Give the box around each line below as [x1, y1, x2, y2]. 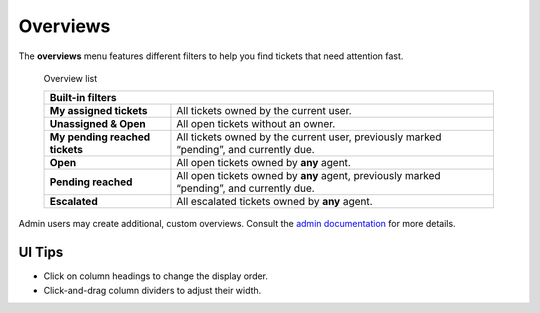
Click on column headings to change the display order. [43, 270, 269, 282]
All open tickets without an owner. [176, 117, 336, 131]
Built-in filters [49, 91, 117, 105]
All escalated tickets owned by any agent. [176, 195, 374, 209]
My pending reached [49, 130, 151, 144]
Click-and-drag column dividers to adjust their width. [43, 284, 262, 296]
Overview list [43, 72, 98, 84]
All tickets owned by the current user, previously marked [176, 130, 442, 144]
